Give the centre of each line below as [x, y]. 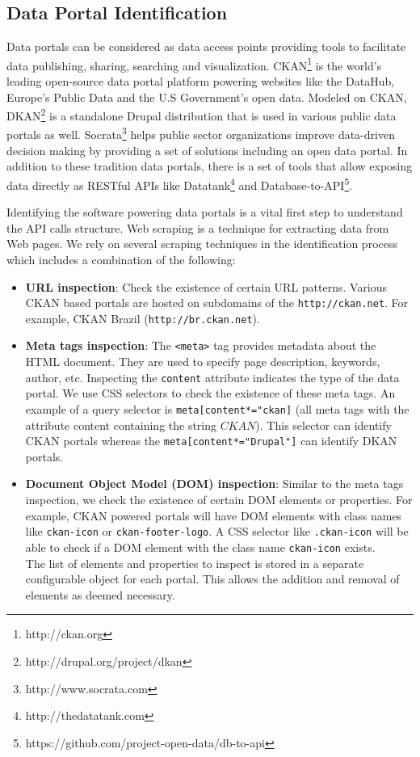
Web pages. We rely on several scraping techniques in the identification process [202, 244]
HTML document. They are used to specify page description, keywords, [203, 362]
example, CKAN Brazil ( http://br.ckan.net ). [143, 318]
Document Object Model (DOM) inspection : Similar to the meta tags [214, 484]
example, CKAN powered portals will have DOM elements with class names [214, 515]
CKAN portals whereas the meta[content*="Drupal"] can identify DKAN [211, 441]
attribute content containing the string [121, 425]
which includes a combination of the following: [121, 259]
